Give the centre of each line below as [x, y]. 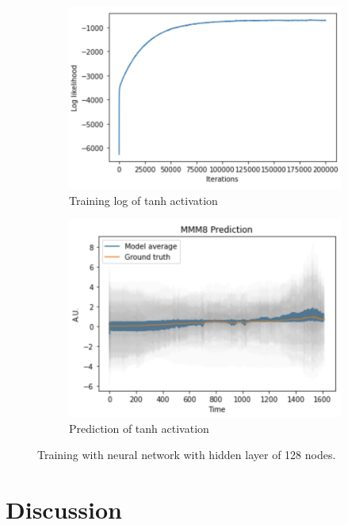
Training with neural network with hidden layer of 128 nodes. [187, 455]
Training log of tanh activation [143, 200]
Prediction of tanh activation [139, 428]
